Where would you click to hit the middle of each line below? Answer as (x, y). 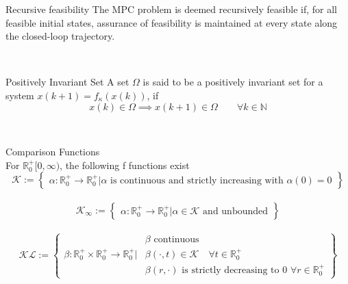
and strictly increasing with (226, 181)
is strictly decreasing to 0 (235, 270)
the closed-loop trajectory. (60, 36)
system (20, 95)
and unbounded (236, 211)
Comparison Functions (53, 152)
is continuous (138, 181)
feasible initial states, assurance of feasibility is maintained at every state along (172, 22)
